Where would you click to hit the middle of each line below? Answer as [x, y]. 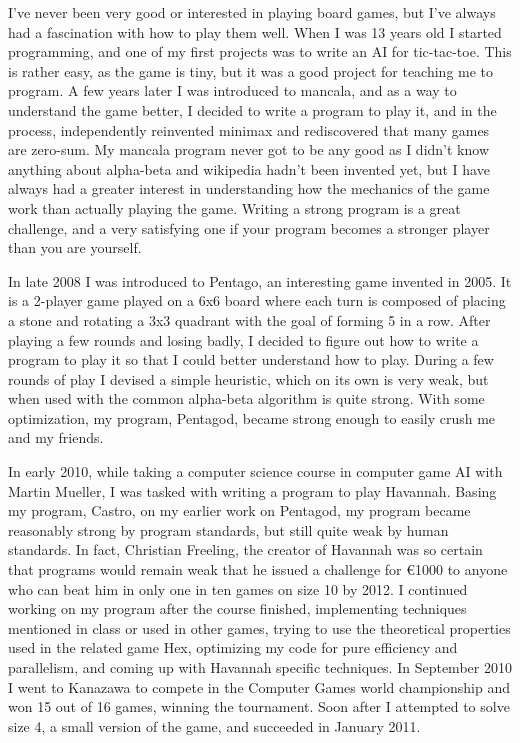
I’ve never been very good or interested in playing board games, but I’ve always [252, 12]
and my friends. [56, 437]
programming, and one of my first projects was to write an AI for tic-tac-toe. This [260, 51]
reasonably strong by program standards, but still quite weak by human [228, 529]
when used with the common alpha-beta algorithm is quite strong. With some [246, 398]
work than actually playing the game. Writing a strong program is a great [234, 207]
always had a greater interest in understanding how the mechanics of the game [249, 188]
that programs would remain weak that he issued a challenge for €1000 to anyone [258, 569]
